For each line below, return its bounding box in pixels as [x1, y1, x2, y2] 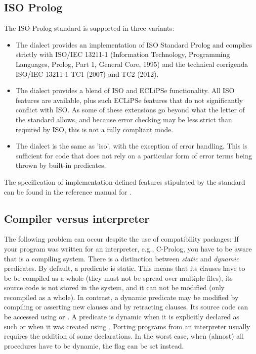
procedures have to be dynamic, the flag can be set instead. [4, 340, 184, 351]
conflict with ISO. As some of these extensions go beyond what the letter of [15, 104, 245, 115]
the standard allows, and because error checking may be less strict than [15, 114, 232, 124]
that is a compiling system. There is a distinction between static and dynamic [4, 253, 239, 263]
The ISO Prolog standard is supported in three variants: [4, 23, 174, 33]
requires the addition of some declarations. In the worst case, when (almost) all [4, 331, 244, 341]
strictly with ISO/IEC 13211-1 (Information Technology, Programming [15, 49, 230, 59]
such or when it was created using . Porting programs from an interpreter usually [4, 321, 250, 331]
